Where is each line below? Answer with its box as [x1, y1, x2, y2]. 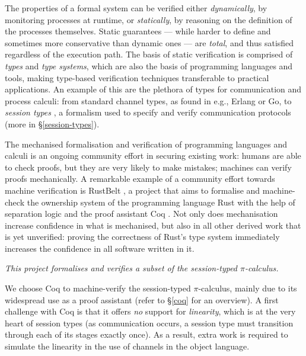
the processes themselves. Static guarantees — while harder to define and [5, 25, 271, 37]
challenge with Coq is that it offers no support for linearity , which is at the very [5, 305, 296, 317]
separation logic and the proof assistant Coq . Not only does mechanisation [5, 207, 278, 220]
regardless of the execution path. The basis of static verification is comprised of [5, 48, 293, 60]
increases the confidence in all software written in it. [5, 242, 195, 254]
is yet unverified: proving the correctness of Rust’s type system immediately [5, 230, 280, 243]
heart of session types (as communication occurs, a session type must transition [5, 316, 294, 329]
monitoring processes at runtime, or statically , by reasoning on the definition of [5, 13, 292, 25]
